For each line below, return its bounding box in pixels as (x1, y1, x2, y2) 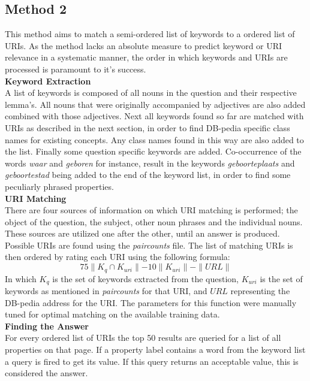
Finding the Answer (5, 319, 89, 332)
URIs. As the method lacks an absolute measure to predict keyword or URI (5, 39, 282, 52)
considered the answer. (5, 367, 88, 379)
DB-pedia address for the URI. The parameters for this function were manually (5, 296, 297, 309)
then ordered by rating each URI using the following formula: (5, 250, 230, 263)
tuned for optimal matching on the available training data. (5, 308, 220, 320)
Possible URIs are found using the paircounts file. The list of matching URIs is (5, 238, 293, 251)
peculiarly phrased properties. (5, 180, 114, 192)
